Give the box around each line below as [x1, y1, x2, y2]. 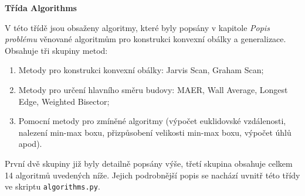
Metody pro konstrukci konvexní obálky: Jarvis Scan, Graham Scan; [18, 64, 264, 76]
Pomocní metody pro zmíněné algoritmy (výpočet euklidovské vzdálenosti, [18, 115, 286, 127]
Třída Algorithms [5, 2, 77, 13]
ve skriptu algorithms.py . [5, 180, 100, 192]
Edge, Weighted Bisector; [18, 95, 110, 107]
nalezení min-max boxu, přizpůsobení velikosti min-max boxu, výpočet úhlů [18, 126, 292, 138]
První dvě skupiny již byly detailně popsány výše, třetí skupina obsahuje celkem [5, 157, 293, 169]
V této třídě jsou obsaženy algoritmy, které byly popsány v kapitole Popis [5, 21, 270, 33]
